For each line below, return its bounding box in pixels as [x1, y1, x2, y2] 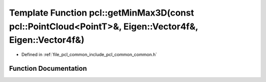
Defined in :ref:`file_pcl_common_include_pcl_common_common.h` [21, 52, 157, 58]
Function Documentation [9, 64, 87, 73]
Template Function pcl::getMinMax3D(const [9, 7, 194, 18]
